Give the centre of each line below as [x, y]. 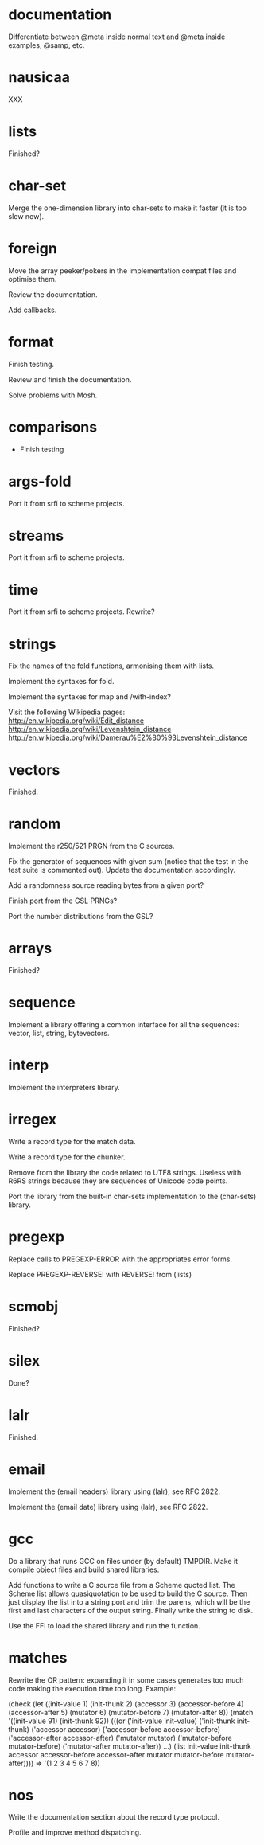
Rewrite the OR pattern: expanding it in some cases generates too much [126, 1680]
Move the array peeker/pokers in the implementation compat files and [122, 270]
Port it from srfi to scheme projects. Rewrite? [82, 612]
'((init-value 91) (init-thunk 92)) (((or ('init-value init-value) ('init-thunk [122, 1721]
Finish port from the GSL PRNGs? [63, 901]
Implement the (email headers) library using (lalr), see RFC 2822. [115, 1491]
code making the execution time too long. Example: [92, 1688]
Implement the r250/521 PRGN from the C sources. [91, 846]
